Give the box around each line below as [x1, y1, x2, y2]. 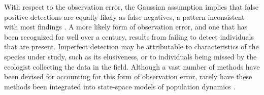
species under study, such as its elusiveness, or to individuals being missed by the [4, 51, 257, 61]
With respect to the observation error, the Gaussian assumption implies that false [4, 2, 259, 12]
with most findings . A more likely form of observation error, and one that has [4, 21, 248, 32]
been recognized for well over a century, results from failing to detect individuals [4, 31, 254, 42]
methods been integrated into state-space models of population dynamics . [4, 81, 236, 91]
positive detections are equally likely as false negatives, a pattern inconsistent [4, 11, 245, 22]
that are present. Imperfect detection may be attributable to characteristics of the [4, 41, 259, 52]
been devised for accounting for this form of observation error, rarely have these [4, 71, 252, 82]
